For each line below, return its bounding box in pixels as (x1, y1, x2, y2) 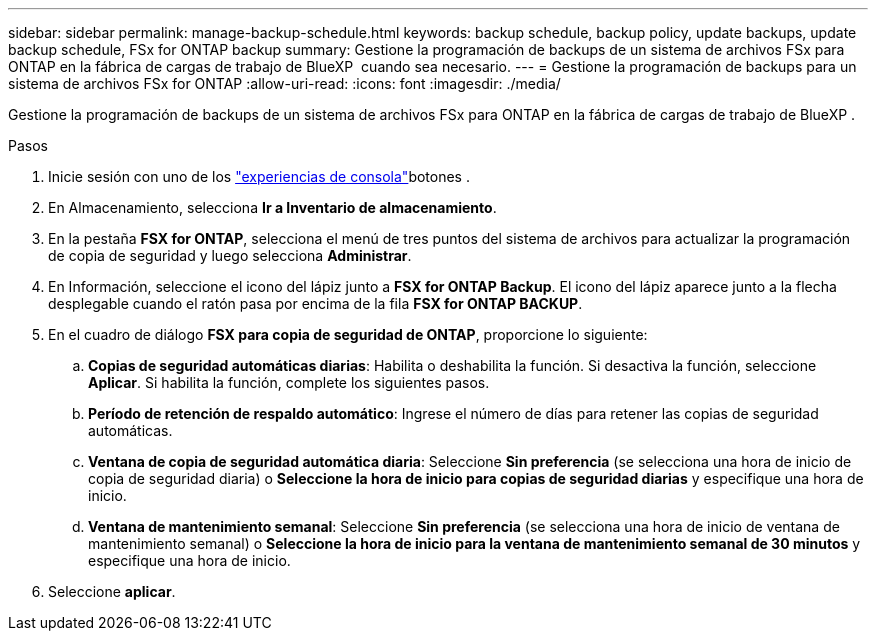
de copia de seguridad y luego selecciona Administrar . (48, 247, 412, 264)
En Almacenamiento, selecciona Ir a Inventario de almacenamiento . (48, 199, 497, 216)
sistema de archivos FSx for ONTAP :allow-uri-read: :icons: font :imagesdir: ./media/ (8, 75, 561, 92)
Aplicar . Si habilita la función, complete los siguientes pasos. (88, 374, 490, 391)
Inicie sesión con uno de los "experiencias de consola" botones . (48, 168, 470, 185)
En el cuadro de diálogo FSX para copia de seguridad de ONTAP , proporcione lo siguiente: (48, 326, 648, 343)
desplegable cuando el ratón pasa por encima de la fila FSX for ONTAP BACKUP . (48, 295, 583, 312)
